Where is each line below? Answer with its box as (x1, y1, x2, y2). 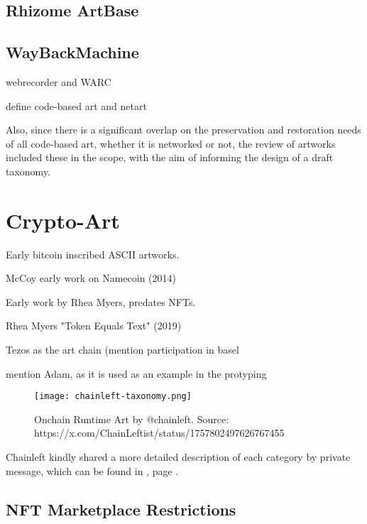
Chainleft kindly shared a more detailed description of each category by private (6, 449, 351, 464)
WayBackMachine (6, 41, 139, 63)
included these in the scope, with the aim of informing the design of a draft (6, 150, 334, 165)
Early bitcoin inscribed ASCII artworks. (6, 246, 180, 261)
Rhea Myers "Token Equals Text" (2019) (6, 318, 182, 333)
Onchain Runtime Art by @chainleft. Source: (34, 411, 229, 426)
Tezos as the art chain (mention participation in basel (6, 342, 239, 357)
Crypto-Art (6, 205, 120, 234)
